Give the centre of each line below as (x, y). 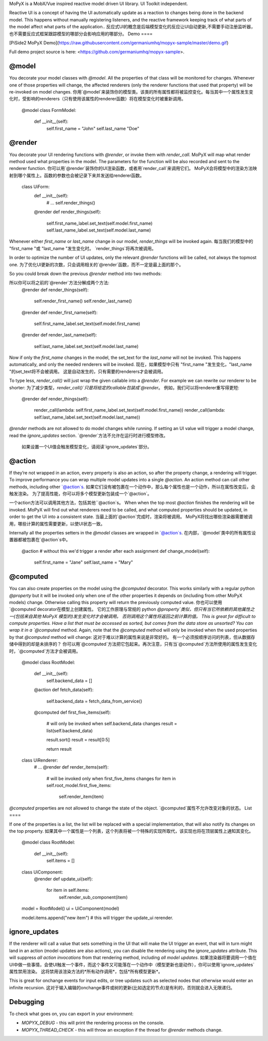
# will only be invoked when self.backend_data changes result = (112, 724)
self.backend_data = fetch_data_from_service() (94, 701)
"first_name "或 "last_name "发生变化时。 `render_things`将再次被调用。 (83, 248)
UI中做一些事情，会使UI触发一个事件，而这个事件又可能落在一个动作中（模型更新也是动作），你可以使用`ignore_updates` (132, 964)
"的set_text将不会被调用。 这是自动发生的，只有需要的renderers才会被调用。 (87, 371)
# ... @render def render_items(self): (71, 767)
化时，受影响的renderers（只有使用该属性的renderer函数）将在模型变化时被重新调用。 (98, 99)
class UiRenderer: (40, 760)
